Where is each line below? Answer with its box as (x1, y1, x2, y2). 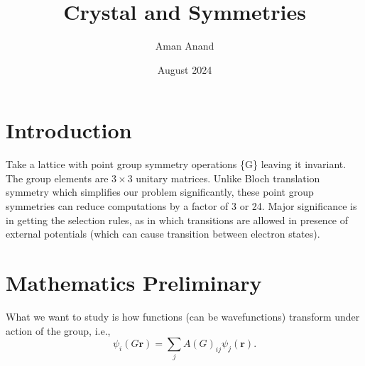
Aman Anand (155, 38, 214, 53)
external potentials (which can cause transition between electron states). (6, 226, 320, 241)
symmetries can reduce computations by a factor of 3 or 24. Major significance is (6, 199, 357, 213)
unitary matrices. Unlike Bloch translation (136, 170, 320, 185)
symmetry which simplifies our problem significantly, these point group (6, 184, 314, 199)
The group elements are (6, 170, 109, 185)
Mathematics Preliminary (6, 268, 262, 296)
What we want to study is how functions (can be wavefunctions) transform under (6, 309, 360, 323)
